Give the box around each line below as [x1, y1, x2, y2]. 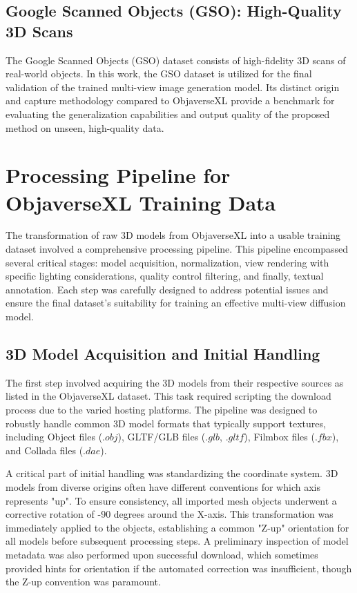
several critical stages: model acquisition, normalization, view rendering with [6, 255, 329, 269]
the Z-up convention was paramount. [6, 574, 161, 589]
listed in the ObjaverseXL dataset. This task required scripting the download [6, 389, 331, 403]
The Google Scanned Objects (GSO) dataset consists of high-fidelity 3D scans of [6, 52, 346, 67]
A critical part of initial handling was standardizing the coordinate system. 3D [6, 466, 338, 480]
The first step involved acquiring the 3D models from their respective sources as [6, 375, 344, 389]
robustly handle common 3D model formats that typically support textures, [6, 416, 326, 430]
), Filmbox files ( [244, 429, 315, 444]
